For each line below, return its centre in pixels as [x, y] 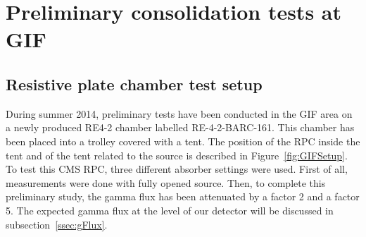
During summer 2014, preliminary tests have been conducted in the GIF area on [179, 113]
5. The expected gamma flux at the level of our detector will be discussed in [170, 210]
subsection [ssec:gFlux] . [57, 224]
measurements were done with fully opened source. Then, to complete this [166, 182]
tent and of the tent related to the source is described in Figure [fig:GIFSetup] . [177, 155]
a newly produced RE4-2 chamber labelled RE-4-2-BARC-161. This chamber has [180, 127]
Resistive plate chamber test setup [134, 84]
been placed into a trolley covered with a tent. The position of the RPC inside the [183, 141]
